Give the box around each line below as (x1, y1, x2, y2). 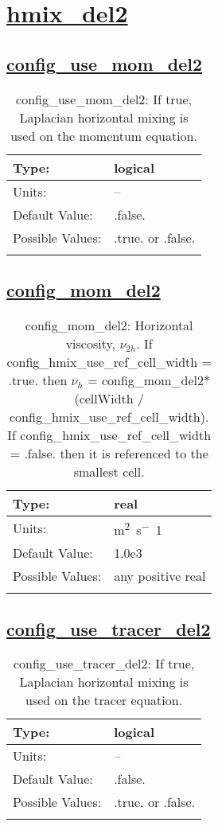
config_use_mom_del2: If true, (16, 89, 193, 108)
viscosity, (65, 333, 116, 353)
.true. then (8, 370, 68, 389)
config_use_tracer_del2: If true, (13, 654, 195, 673)
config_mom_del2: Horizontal (25, 315, 193, 334)
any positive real (114, 567, 206, 586)
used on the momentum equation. (10, 126, 197, 145)
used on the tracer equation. (25, 691, 183, 710)
